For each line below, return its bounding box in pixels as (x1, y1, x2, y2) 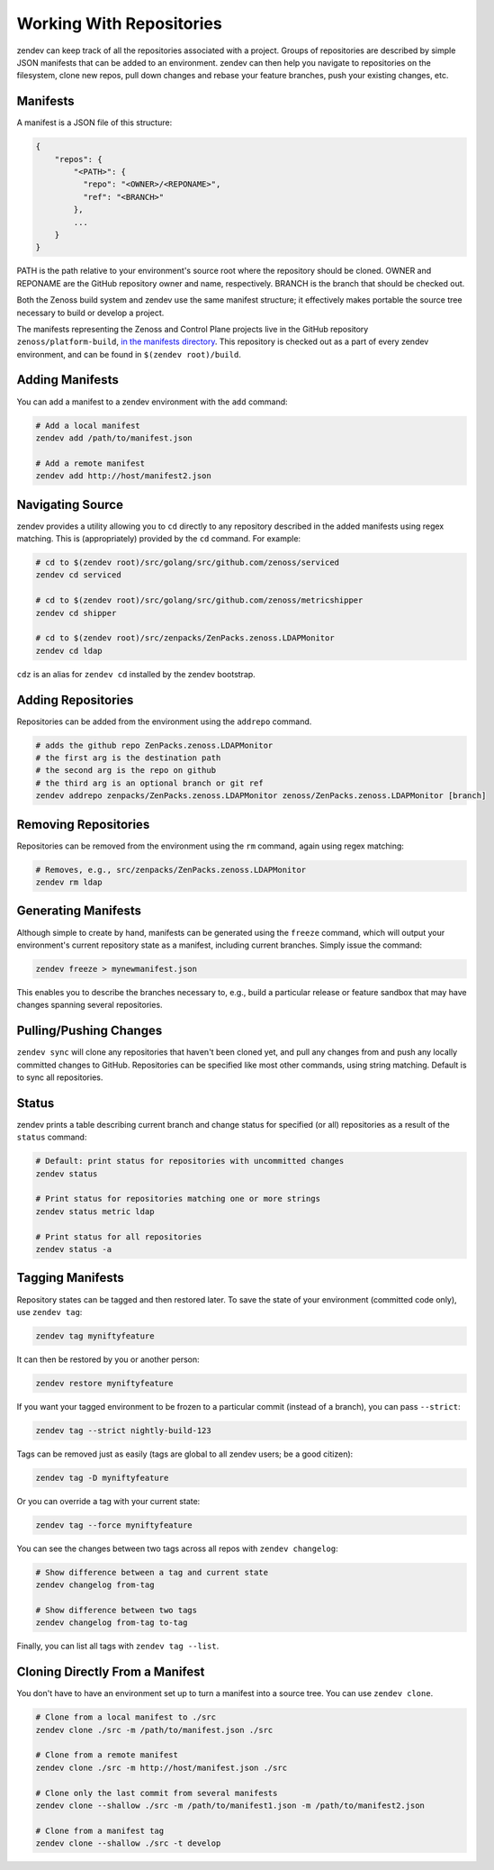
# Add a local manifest (35, 420, 141, 431)
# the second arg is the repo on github (35, 766, 216, 776)
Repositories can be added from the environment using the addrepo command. (16, 716, 312, 727)
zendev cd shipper (35, 608, 117, 618)
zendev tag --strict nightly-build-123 (35, 1425, 211, 1436)
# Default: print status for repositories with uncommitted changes (35, 1156, 345, 1166)
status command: (16, 1131, 87, 1143)
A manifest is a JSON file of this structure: (16, 117, 173, 128)
